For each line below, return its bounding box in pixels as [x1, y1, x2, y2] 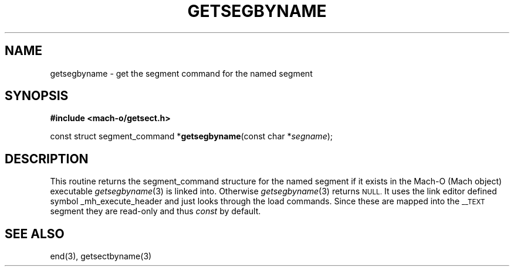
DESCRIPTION [5, 151, 89, 166]
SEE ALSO [5, 226, 65, 241]
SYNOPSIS [5, 88, 69, 104]
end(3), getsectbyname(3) [50, 251, 152, 262]
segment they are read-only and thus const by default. [50, 206, 261, 217]
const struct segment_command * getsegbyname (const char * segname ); [50, 131, 333, 142]
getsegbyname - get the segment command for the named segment [50, 68, 313, 78]
